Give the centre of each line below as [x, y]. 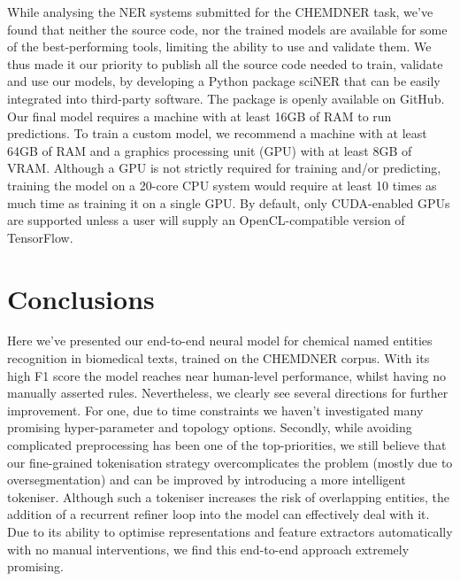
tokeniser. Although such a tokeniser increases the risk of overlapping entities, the [229, 496]
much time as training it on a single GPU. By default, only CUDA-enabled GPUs [229, 202]
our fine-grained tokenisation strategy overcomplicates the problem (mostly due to [230, 462]
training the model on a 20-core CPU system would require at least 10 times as [222, 185]
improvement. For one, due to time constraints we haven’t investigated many [215, 410]
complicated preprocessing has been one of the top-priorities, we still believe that [227, 445]
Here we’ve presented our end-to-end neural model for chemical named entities [220, 341]
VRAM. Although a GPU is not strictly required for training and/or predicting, [224, 168]
